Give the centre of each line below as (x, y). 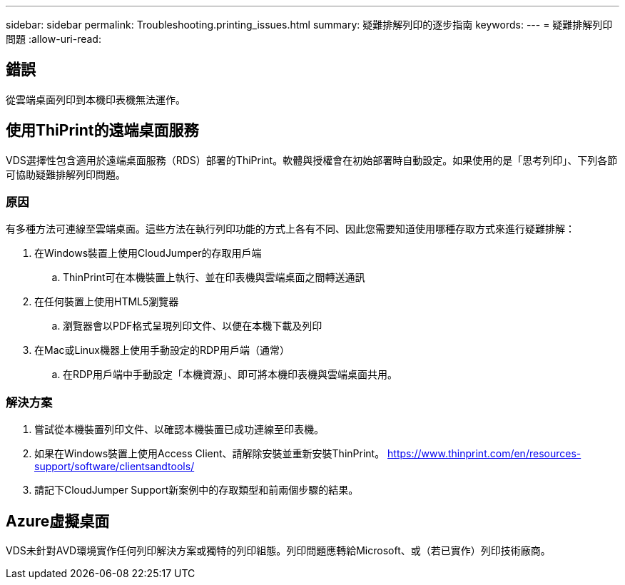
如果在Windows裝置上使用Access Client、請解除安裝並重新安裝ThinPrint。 (210, 454)
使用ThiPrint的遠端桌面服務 (102, 131)
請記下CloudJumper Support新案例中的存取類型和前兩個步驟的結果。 (197, 490)
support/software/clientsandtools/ (115, 467)
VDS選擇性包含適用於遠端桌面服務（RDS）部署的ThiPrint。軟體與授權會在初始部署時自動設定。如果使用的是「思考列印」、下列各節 (312, 160)
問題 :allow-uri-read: (54, 39)
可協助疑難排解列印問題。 (66, 174)
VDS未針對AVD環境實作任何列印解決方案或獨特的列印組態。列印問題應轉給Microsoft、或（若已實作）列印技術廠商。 (278, 551)
